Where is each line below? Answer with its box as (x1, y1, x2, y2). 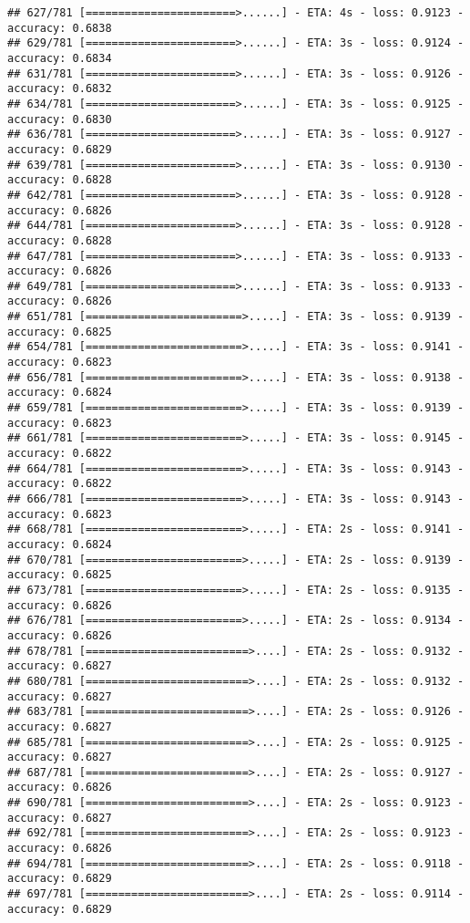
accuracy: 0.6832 (7, 82, 112, 96)
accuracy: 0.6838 (7, 21, 112, 35)
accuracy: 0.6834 (7, 51, 112, 65)
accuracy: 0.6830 (7, 112, 112, 126)
